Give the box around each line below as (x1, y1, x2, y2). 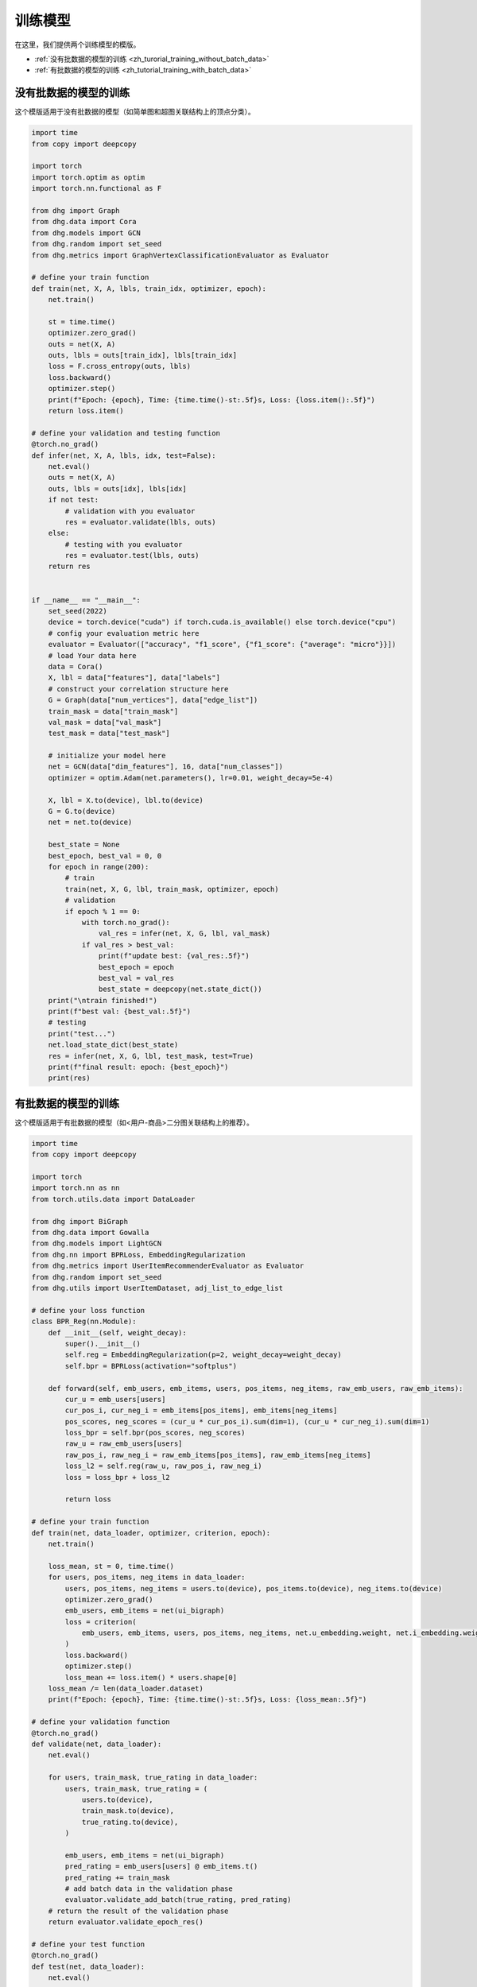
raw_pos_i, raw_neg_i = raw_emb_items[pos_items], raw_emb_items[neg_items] (64, 1451, 371, 1459)
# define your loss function (31, 1306, 145, 1315)
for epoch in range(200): (48, 862, 149, 871)
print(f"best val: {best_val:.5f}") (48, 1007, 191, 1017)
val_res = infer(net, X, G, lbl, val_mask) (98, 929, 271, 938)
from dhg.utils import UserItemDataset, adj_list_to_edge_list (31, 1284, 284, 1292)
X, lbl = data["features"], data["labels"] (48, 673, 220, 683)
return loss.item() (48, 406, 125, 415)
